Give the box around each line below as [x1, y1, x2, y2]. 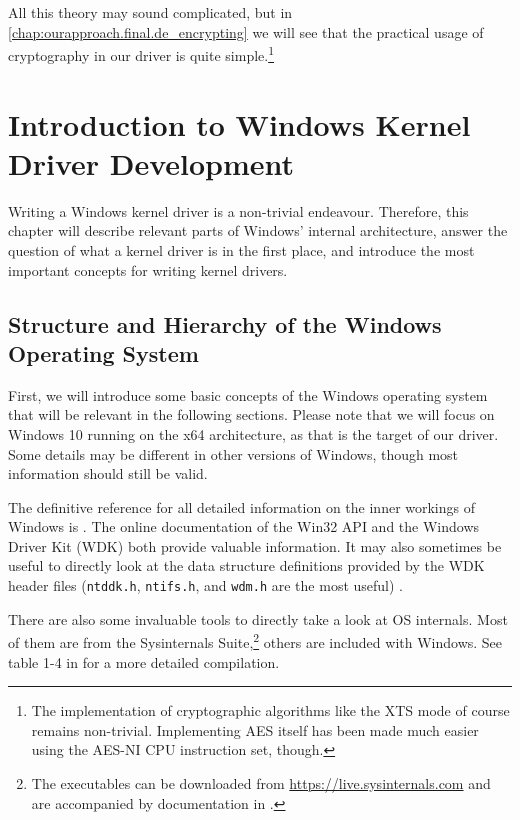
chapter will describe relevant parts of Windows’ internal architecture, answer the [8, 220, 508, 241]
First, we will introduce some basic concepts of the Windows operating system [8, 384, 488, 405]
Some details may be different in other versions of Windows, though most [8, 443, 459, 464]
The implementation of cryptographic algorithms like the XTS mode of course [31, 700, 510, 721]
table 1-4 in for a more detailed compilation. [8, 651, 280, 672]
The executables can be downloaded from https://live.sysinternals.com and [31, 772, 491, 793]
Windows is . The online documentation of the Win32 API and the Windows [8, 516, 480, 537]
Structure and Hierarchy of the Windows [8, 308, 442, 339]
